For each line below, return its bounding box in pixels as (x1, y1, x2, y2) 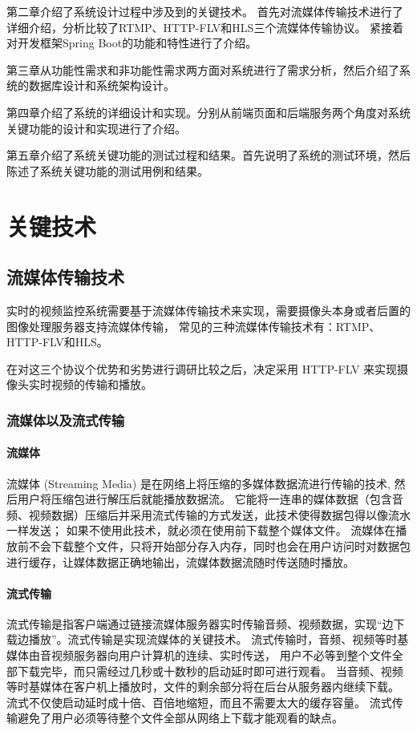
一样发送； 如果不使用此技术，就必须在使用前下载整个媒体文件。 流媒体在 (6, 522, 396, 539)
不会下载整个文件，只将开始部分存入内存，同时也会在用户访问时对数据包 (28, 537, 411, 554)
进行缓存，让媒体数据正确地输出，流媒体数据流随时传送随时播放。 (6, 553, 354, 570)
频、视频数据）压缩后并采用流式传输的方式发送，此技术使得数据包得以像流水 (6, 506, 411, 523)
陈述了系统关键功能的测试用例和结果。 (6, 162, 208, 179)
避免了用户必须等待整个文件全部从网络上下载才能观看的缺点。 (17, 709, 343, 726)
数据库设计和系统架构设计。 (28, 77, 175, 94)
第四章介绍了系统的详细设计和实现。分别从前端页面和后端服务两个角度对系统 (6, 103, 411, 120)
